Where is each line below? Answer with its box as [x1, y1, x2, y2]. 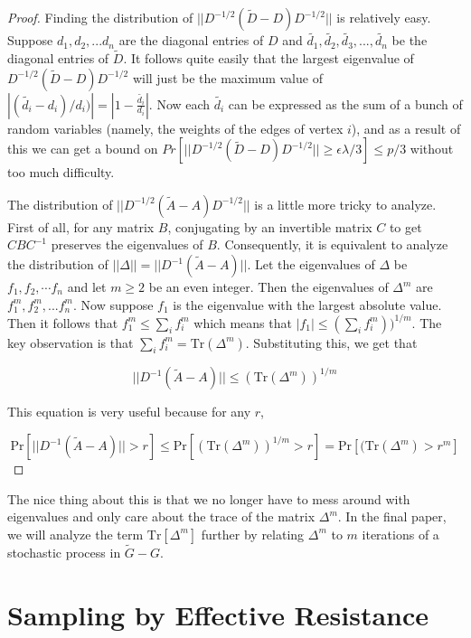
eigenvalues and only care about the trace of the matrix [7, 507, 316, 526]
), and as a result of [351, 118, 461, 137]
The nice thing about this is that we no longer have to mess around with [7, 489, 410, 508]
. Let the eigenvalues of [247, 255, 375, 273]
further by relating [201, 524, 305, 543]
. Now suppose [72, 295, 154, 314]
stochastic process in [7, 543, 121, 562]
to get [389, 217, 422, 236]
